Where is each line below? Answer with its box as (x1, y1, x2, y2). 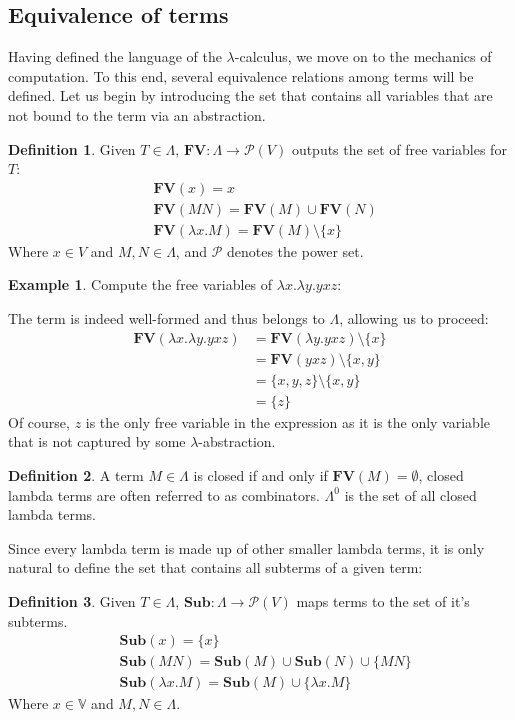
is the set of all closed (344, 484, 477, 505)
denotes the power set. (226, 240, 364, 261)
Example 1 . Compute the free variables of (8, 274, 273, 295)
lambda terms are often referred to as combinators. (8, 484, 320, 505)
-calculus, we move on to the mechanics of (234, 46, 492, 67)
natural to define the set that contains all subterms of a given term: (8, 557, 423, 578)
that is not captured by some (8, 431, 186, 452)
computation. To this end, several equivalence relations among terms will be (8, 65, 474, 86)
